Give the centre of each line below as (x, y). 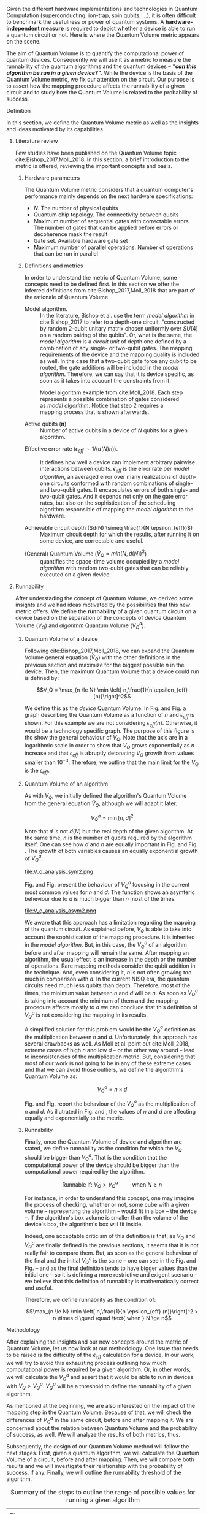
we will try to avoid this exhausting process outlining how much (86, 1363)
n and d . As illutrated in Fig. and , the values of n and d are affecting (110, 1111)
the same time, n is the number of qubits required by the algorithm (108, 838)
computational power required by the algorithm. (85, 1172)
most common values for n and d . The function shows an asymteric (109, 892)
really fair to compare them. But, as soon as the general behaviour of (111, 1253)
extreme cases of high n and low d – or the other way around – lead (109, 1050)
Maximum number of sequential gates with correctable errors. (112, 221)
